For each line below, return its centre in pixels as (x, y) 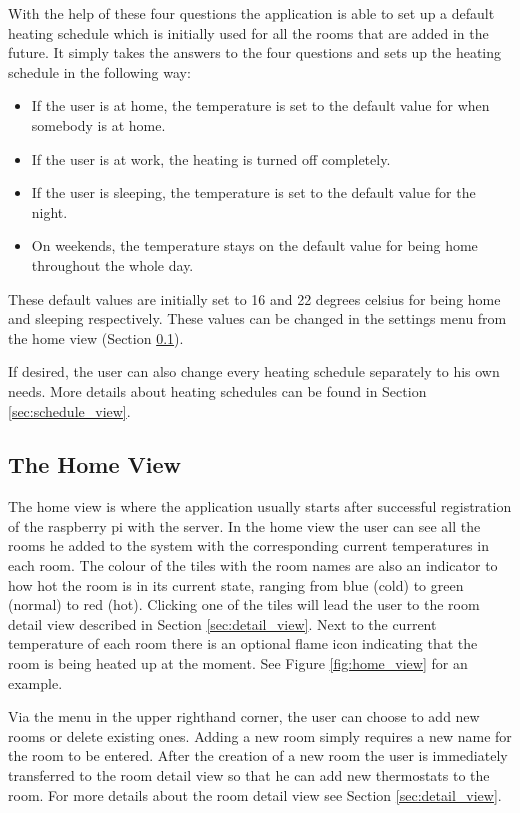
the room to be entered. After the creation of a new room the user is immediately (258, 755)
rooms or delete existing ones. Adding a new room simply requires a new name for (260, 735)
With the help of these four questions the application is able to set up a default (251, 13)
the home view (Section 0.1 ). (96, 337)
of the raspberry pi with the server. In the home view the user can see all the (244, 525)
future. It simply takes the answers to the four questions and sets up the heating (255, 52)
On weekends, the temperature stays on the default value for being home (254, 245)
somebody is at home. (98, 124)
